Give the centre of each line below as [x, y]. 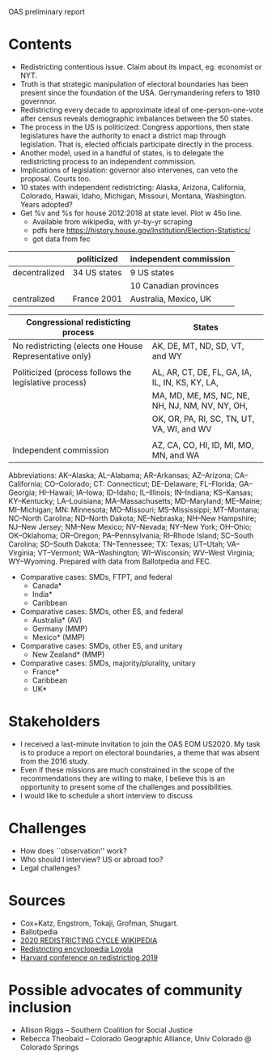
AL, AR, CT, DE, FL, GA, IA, [202, 372]
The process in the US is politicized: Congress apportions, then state [135, 127]
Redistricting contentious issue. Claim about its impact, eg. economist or [141, 66]
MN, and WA [176, 455]
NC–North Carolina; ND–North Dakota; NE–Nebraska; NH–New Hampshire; [132, 518]
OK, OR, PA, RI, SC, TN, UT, [203, 419]
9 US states [152, 272]
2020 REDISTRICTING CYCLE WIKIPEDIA [89, 940]
